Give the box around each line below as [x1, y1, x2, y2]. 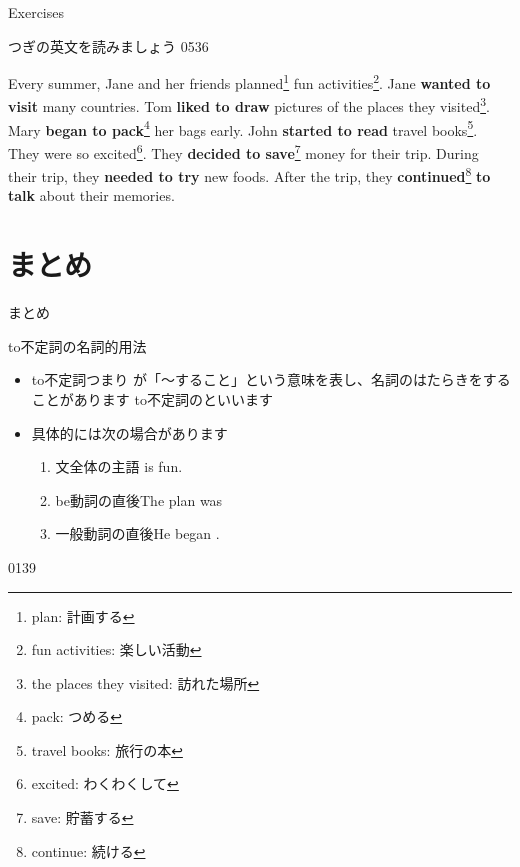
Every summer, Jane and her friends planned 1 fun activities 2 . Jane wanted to [8, 70, 491, 93]
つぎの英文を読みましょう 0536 [8, 35, 209, 56]
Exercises [8, 2, 64, 22]
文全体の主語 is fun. [55, 456, 183, 477]
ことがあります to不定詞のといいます [31, 388, 273, 409]
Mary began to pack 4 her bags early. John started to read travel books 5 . [8, 116, 478, 140]
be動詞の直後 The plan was [55, 489, 223, 510]
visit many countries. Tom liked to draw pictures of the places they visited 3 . [8, 93, 490, 117]
